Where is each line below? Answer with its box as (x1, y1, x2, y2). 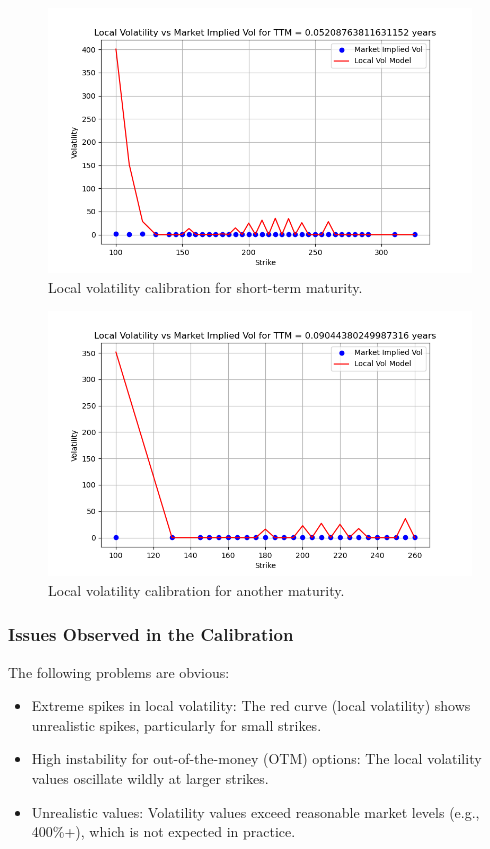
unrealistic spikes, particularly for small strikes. (31, 714, 322, 735)
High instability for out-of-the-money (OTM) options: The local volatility (31, 748, 482, 769)
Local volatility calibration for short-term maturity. (48, 276, 363, 297)
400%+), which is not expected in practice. (31, 821, 296, 842)
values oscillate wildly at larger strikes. (31, 767, 269, 788)
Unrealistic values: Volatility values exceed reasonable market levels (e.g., (31, 801, 480, 822)
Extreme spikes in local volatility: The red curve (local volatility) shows (31, 695, 471, 716)
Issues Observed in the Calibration (8, 622, 294, 647)
